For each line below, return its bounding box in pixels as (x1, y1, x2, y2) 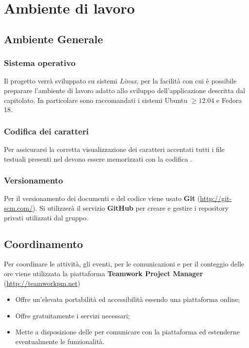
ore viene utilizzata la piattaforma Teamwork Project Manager (4, 268, 203, 278)
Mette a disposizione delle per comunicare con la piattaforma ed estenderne (15, 327, 240, 337)
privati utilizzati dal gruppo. (4, 212, 88, 222)
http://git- (200, 193, 232, 203)
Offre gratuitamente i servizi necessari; (15, 310, 130, 320)
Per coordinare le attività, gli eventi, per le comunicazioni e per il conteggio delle (4, 259, 245, 269)
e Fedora (216, 95, 242, 105)
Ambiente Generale (4, 31, 103, 46)
